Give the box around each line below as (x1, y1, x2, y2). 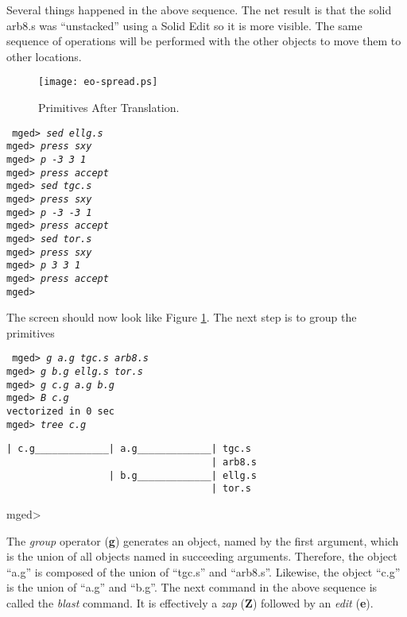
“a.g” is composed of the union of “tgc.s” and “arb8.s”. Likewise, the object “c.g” (6, 563, 401, 580)
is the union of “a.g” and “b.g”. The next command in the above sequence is (6, 579, 378, 596)
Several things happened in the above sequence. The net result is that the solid (6, 2, 392, 17)
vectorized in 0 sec (6, 405, 115, 417)
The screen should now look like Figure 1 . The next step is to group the (6, 309, 357, 326)
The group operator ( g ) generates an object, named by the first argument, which (6, 532, 399, 549)
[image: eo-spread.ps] (38, 76, 158, 88)
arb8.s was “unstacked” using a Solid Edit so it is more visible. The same (6, 17, 362, 33)
